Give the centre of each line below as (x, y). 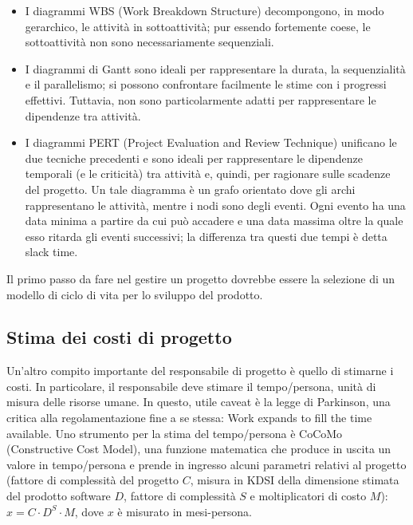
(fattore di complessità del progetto (93, 480)
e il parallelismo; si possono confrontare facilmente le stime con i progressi (206, 84)
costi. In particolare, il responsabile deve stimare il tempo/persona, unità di (191, 386)
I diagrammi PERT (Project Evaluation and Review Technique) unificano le (211, 142)
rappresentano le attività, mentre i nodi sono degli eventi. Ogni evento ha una (215, 205)
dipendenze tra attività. (83, 115)
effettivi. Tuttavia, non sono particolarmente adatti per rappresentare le (201, 99)
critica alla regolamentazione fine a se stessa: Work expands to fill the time (189, 418)
